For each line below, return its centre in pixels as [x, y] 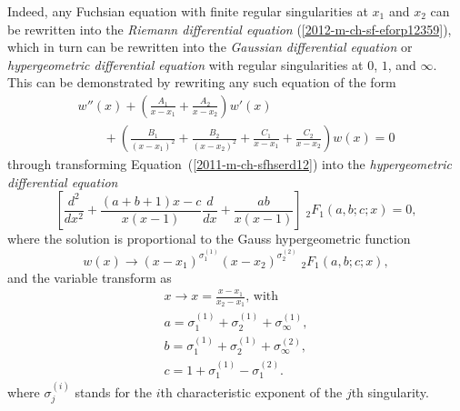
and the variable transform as [90, 277]
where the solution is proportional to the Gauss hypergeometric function [209, 239]
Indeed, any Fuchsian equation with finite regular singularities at [188, 11]
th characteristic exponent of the [251, 391]
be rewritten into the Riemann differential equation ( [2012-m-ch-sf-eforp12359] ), [230, 29]
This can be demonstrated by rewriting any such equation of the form [202, 82]
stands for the [114, 391]
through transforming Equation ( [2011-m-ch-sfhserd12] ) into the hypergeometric [230, 164]
